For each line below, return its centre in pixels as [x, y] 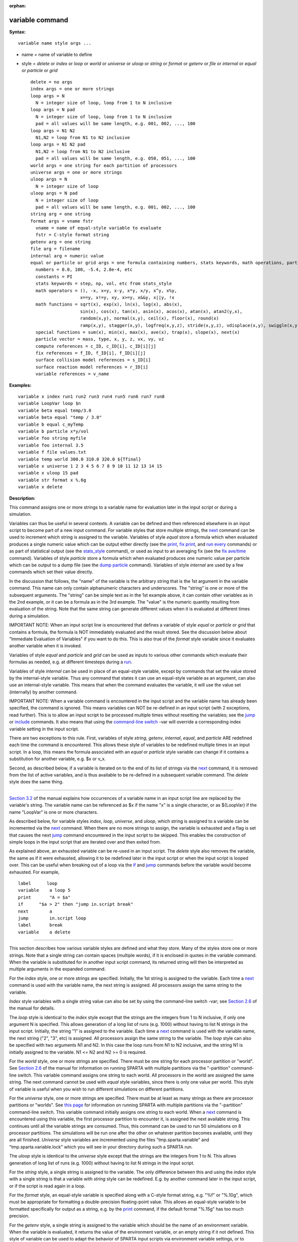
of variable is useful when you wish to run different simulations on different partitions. [97, 1089]
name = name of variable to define [57, 54]
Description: [22, 498]
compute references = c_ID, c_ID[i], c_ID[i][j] [96, 346]
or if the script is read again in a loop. [47, 1186]
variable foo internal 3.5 [51, 445]
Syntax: [17, 32]
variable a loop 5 [44, 890]
